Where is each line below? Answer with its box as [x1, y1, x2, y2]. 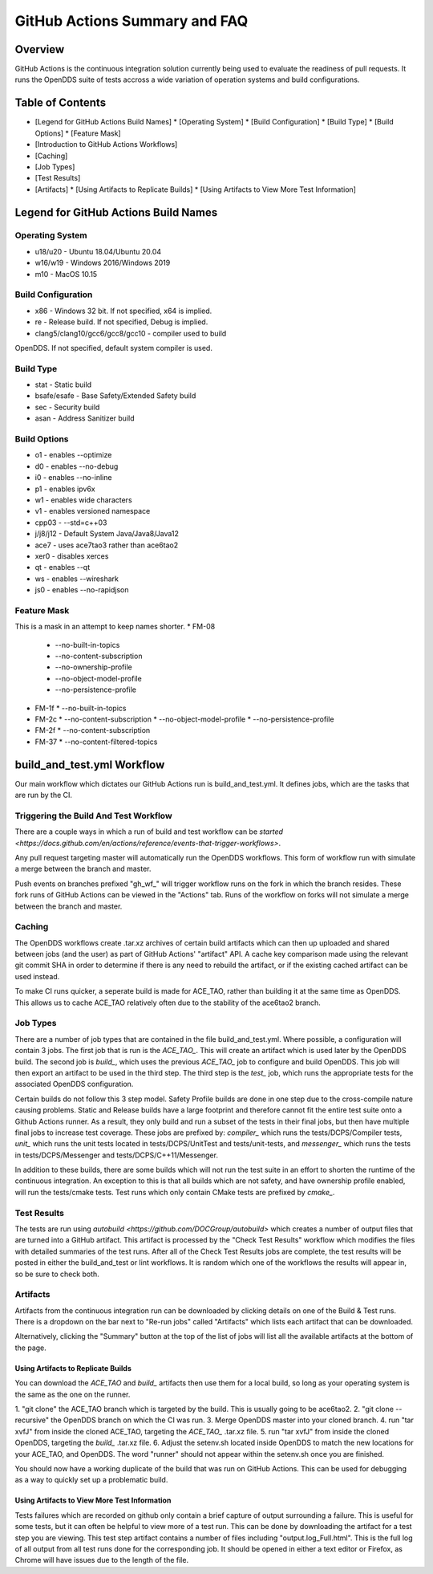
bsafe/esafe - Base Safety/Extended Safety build [34, 391, 196, 401]
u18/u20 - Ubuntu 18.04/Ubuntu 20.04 [34, 246, 162, 256]
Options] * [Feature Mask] [34, 128, 121, 138]
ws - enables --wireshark [34, 574, 119, 584]
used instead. [14, 971, 60, 981]
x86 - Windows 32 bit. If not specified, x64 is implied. [34, 306, 212, 315]
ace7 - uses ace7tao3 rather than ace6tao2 [34, 540, 179, 550]
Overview [14, 43, 65, 56]
